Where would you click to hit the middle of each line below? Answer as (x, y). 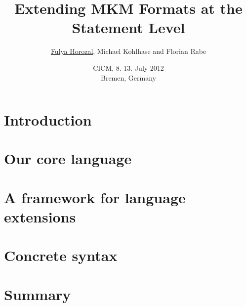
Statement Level (128, 27)
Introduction (48, 120)
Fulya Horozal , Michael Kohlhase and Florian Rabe (128, 51)
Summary (38, 294)
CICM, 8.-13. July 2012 (128, 67)
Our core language (68, 158)
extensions (40, 217)
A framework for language (95, 197)
